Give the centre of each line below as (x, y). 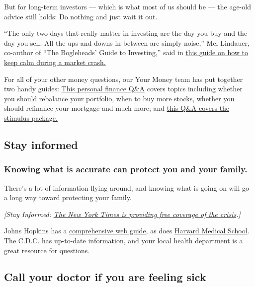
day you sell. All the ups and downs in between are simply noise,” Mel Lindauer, (127, 42)
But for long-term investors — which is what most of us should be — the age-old (127, 6)
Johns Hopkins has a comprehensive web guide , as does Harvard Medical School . (127, 231)
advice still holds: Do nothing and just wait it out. (81, 16)
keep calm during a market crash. (55, 62)
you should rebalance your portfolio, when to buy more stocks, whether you (119, 98)
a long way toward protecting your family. (68, 197)
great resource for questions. (47, 250)
